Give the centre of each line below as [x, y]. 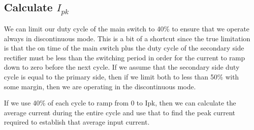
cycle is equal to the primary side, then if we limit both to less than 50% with [122, 76]
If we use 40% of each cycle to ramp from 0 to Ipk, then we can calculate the [120, 103]
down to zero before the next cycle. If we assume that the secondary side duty [122, 67]
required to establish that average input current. [77, 122]
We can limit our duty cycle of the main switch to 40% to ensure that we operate [127, 28]
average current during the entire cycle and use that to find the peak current [120, 112]
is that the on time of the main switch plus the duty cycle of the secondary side [124, 48]
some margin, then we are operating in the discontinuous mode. [100, 86]
